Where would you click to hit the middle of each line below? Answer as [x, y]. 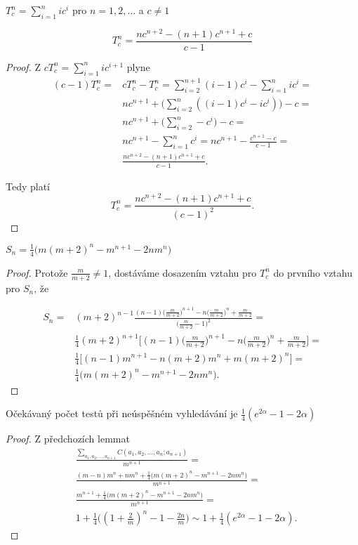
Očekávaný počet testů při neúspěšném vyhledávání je [122, 413]
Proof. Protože [37, 272]
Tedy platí [28, 186]
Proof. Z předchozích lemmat [68, 439]
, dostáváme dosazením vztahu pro [183, 272]
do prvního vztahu [313, 272]
